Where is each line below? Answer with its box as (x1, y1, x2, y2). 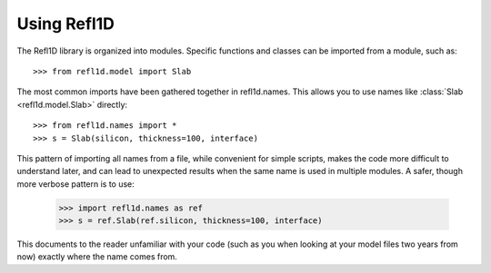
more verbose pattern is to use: (16, 178, 135, 190)
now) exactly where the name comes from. (16, 251, 177, 262)
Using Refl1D (16, 14, 115, 34)
